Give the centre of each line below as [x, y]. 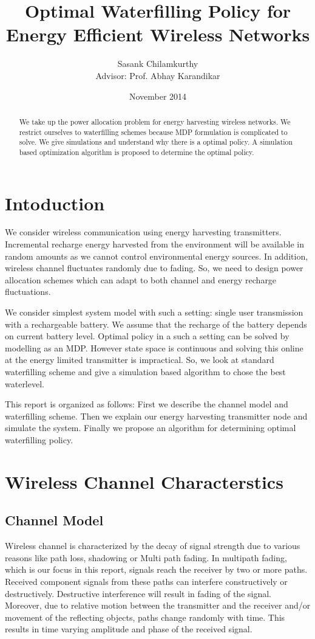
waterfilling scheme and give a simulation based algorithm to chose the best [145, 371]
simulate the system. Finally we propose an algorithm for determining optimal [151, 428]
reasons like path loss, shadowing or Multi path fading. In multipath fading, [146, 557]
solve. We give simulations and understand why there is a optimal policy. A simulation [156, 142]
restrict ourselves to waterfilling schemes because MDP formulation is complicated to [153, 132]
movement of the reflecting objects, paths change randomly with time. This [145, 617]
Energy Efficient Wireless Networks [158, 34]
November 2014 [158, 96]
